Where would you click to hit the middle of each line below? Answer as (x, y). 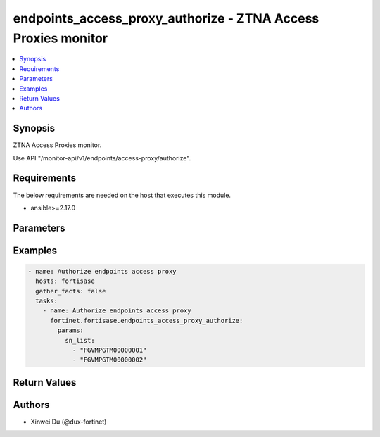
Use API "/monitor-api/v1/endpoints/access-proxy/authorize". (102, 158)
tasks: (47, 301)
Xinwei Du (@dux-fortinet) (69, 422)
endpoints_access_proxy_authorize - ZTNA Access (166, 18)
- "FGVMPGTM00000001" (109, 350)
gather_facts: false (71, 291)
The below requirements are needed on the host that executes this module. (122, 195)
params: (71, 330)
